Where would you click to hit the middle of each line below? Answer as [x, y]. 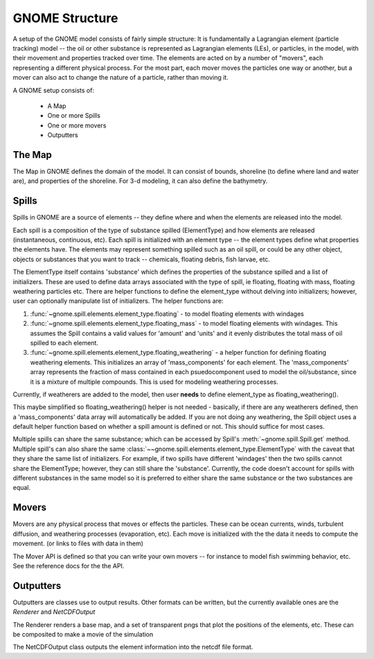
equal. [22, 488]
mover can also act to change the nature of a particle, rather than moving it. [121, 78]
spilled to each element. [64, 342]
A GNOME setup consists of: [54, 90]
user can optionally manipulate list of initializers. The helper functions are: [118, 301]
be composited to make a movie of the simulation [83, 634]
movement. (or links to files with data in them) [78, 543]
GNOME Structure [65, 18]
